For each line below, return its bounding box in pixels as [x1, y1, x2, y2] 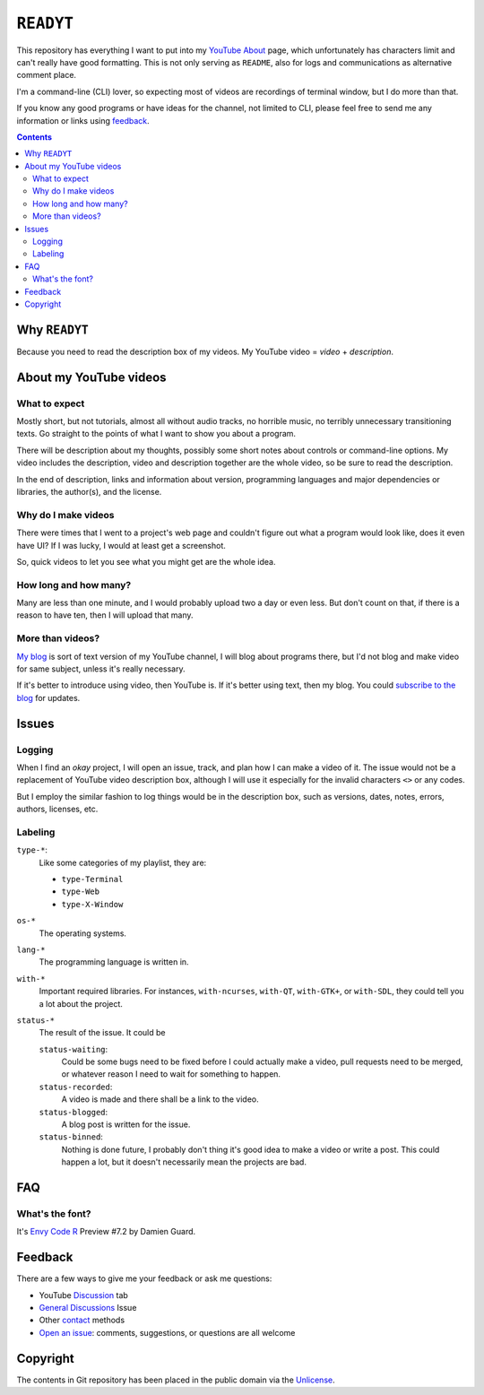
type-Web [61, 887, 100, 897]
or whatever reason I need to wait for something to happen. [61, 1069, 281, 1079]
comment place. [16, 70, 76, 81]
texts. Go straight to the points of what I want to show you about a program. [16, 429, 296, 439]
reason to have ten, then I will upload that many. [16, 610, 194, 620]
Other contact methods [39, 1314, 125, 1326]
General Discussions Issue [39, 1303, 137, 1313]
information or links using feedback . [16, 115, 150, 126]
